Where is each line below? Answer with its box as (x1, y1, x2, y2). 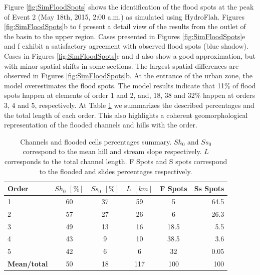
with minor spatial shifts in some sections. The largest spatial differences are (4, 60, 239, 71)
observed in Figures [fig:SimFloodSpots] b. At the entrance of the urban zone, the (4, 70, 252, 81)
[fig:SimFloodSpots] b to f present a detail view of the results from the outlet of (4, 21, 246, 32)
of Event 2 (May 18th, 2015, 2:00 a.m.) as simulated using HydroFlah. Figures (4, 11, 245, 22)
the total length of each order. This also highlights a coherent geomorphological (4, 109, 248, 120)
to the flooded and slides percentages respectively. (39, 166, 192, 176)
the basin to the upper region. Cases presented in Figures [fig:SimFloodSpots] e (4, 31, 245, 41)
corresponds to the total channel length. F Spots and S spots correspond (5, 156, 227, 166)
